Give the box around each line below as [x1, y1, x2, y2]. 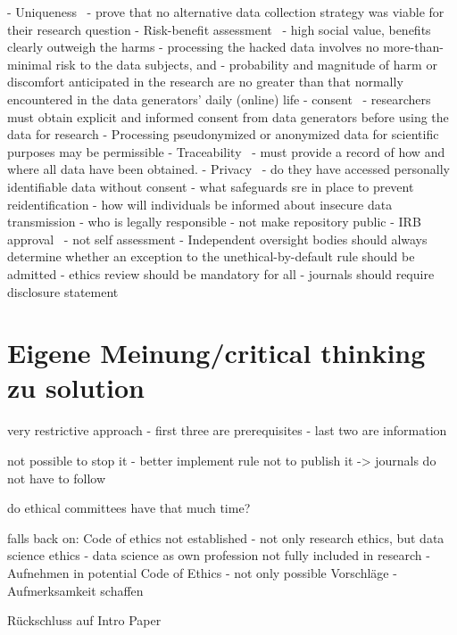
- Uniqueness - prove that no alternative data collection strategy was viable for [7, 3, 445, 21]
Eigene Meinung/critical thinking [7, 334, 426, 371]
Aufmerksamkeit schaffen [7, 581, 144, 599]
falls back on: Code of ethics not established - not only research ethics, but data [7, 528, 445, 547]
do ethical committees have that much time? [7, 499, 251, 517]
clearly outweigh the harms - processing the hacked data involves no [7, 37, 379, 56]
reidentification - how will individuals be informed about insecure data [7, 194, 393, 213]
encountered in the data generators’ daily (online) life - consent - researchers [7, 89, 431, 108]
